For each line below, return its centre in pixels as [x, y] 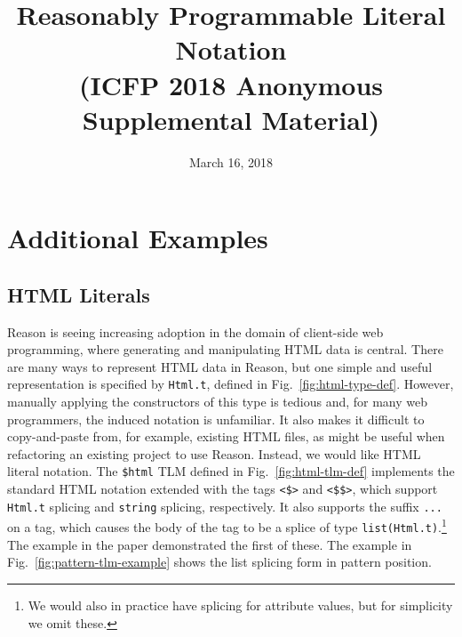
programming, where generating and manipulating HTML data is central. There [225, 349]
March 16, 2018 [231, 161]
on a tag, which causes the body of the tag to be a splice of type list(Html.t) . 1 [227, 526]
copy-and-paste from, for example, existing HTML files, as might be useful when [226, 436]
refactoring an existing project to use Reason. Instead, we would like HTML [214, 453]
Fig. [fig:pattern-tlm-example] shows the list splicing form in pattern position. [219, 562]
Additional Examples [138, 238]
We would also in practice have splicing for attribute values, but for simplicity [240, 605]
